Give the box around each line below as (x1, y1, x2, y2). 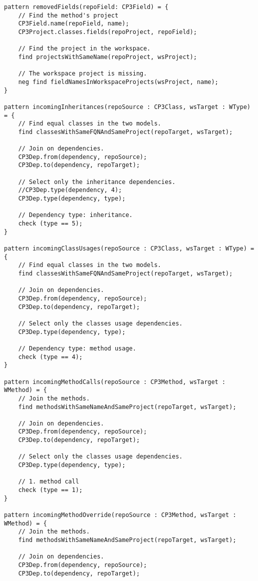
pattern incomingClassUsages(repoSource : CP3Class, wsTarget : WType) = (4, 245, 255, 252)
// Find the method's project (18, 11, 119, 19)
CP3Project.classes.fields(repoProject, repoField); (18, 28, 197, 35)
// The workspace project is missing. (18, 70, 147, 77)
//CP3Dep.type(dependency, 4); (18, 186, 122, 194)
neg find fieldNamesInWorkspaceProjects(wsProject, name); (18, 78, 219, 85)
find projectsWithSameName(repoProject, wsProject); (18, 53, 197, 60)
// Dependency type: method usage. (18, 344, 136, 352)
